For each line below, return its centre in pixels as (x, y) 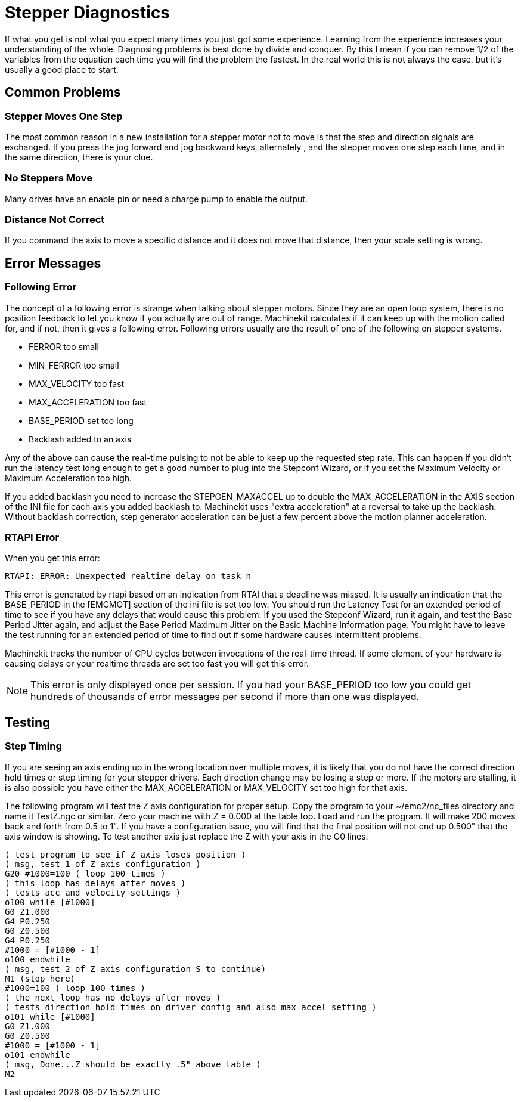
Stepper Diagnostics (88, 13)
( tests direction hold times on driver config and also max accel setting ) (191, 1007)
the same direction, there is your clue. (79, 157)
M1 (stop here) (40, 978)
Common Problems (63, 92)
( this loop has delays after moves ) (95, 883)
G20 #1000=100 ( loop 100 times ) (85, 873)
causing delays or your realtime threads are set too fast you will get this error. (157, 664)
